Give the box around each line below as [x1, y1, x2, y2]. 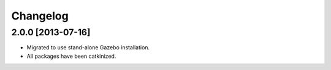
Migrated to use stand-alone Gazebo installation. [26, 44, 150, 51]
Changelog [11, 9, 69, 23]
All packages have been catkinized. [26, 52, 116, 60]
